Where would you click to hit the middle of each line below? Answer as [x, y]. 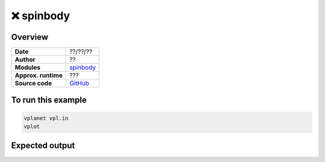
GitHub [79, 83]
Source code [33, 83]
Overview [30, 37]
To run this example [49, 100]
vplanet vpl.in [46, 118]
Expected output [43, 145]
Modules [28, 67]
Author [25, 60]
